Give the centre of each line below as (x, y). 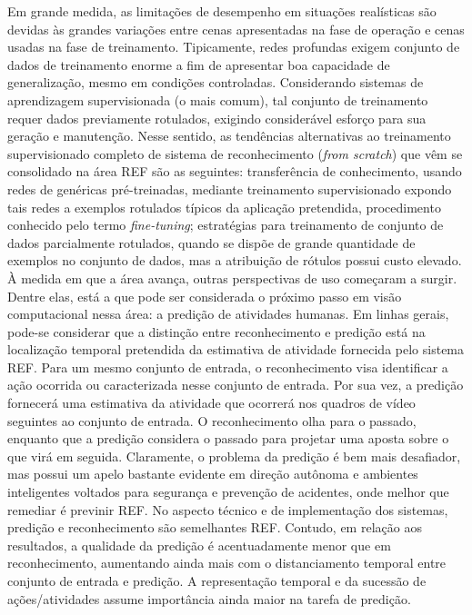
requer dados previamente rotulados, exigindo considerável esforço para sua (217, 118)
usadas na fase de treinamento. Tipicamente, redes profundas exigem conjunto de (234, 47)
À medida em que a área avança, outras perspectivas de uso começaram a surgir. (232, 278)
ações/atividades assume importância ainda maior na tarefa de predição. (209, 598)
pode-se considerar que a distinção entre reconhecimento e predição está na (216, 331)
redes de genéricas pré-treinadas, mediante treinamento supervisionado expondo (230, 188)
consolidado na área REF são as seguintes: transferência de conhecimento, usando (235, 171)
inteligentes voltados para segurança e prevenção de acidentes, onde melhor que (228, 492)
